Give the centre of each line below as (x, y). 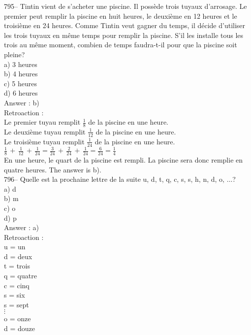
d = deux (18, 256)
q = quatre (20, 276)
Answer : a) (21, 227)
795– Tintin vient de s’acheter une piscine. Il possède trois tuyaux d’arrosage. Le (125, 6)
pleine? (15, 54)
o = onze (17, 318)
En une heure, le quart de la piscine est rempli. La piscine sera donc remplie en (124, 159)
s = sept (16, 304)
